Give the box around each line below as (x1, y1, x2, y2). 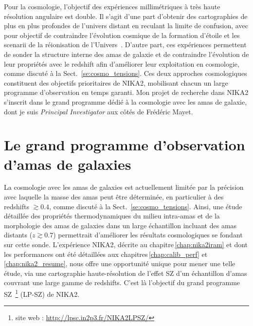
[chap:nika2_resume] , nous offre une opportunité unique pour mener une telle (4, 258, 235, 269)
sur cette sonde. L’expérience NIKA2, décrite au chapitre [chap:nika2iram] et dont (4, 239, 248, 249)
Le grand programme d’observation (4, 135, 245, 155)
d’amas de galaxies (4, 154, 131, 174)
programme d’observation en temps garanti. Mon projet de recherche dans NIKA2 (4, 87, 249, 97)
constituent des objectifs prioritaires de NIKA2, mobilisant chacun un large (4, 77, 228, 88)
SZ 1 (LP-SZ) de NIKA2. (4, 287, 80, 299)
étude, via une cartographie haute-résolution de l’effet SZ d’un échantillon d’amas (4, 268, 247, 278)
